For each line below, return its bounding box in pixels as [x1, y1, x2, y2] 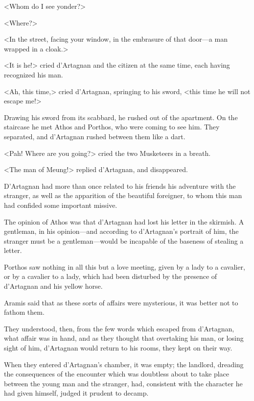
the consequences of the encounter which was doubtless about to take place [4, 369, 230, 379]
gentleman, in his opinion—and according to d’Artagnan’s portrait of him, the [4, 226, 239, 236]
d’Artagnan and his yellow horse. [4, 281, 103, 291]
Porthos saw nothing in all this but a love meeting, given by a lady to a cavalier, [4, 261, 245, 272]
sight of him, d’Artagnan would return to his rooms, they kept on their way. [4, 343, 232, 353]
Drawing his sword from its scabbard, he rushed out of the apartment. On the [4, 112, 238, 122]
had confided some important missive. [4, 200, 117, 210]
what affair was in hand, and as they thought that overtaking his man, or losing [4, 333, 244, 343]
